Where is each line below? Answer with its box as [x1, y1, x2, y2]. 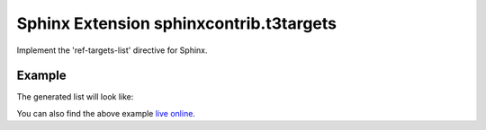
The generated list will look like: [16, 91, 134, 102]
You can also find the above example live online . [16, 108, 195, 118]
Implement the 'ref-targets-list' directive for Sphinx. [16, 45, 208, 56]
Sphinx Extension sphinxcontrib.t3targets [16, 13, 337, 33]
